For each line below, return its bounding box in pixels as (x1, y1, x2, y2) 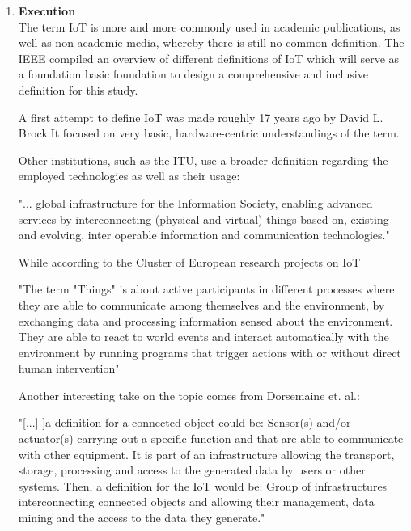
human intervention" (18, 360, 120, 377)
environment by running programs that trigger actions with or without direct (18, 343, 401, 360)
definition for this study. (18, 81, 138, 98)
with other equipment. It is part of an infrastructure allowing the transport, (18, 445, 395, 462)
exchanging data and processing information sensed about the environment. (18, 312, 393, 329)
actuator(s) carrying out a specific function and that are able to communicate (18, 430, 404, 447)
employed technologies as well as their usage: (18, 167, 240, 184)
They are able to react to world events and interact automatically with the (18, 328, 389, 345)
